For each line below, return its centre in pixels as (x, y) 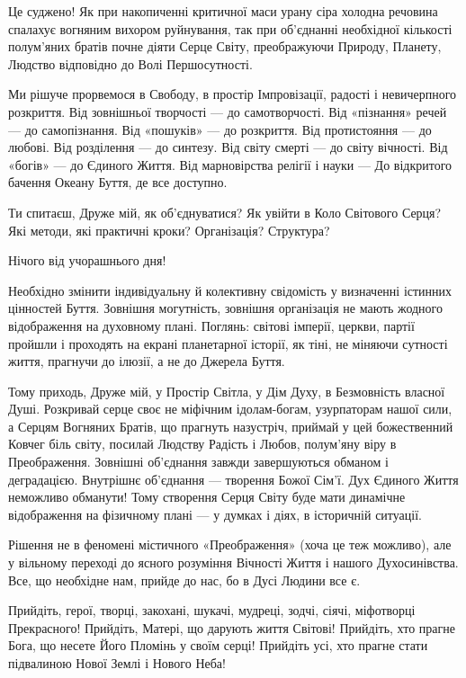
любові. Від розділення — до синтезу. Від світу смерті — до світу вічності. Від (228, 147)
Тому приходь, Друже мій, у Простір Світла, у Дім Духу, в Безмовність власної (227, 391)
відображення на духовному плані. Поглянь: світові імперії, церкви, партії (211, 325)
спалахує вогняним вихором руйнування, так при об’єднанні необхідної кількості (230, 28)
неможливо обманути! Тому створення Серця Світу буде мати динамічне (207, 497)
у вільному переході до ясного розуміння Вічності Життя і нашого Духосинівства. (233, 562)
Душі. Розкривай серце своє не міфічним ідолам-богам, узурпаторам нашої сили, (230, 409)
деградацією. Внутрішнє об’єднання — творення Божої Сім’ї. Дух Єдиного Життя (233, 479)
